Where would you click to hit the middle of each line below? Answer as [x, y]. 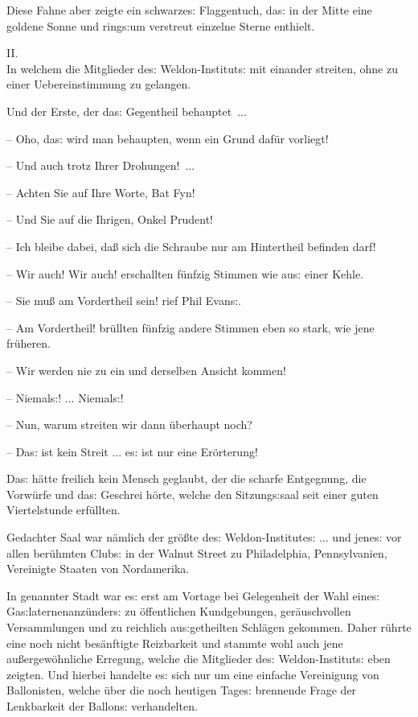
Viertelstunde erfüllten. [64, 510]
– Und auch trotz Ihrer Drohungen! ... [101, 165]
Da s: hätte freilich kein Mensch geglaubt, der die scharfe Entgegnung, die [186, 478]
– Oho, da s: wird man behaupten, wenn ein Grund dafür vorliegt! [168, 138]
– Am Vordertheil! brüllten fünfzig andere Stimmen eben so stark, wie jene [191, 327]
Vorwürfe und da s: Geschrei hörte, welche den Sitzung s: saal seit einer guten [193, 494]
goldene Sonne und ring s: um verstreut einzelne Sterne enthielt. [161, 25]
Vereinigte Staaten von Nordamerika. [98, 569]
